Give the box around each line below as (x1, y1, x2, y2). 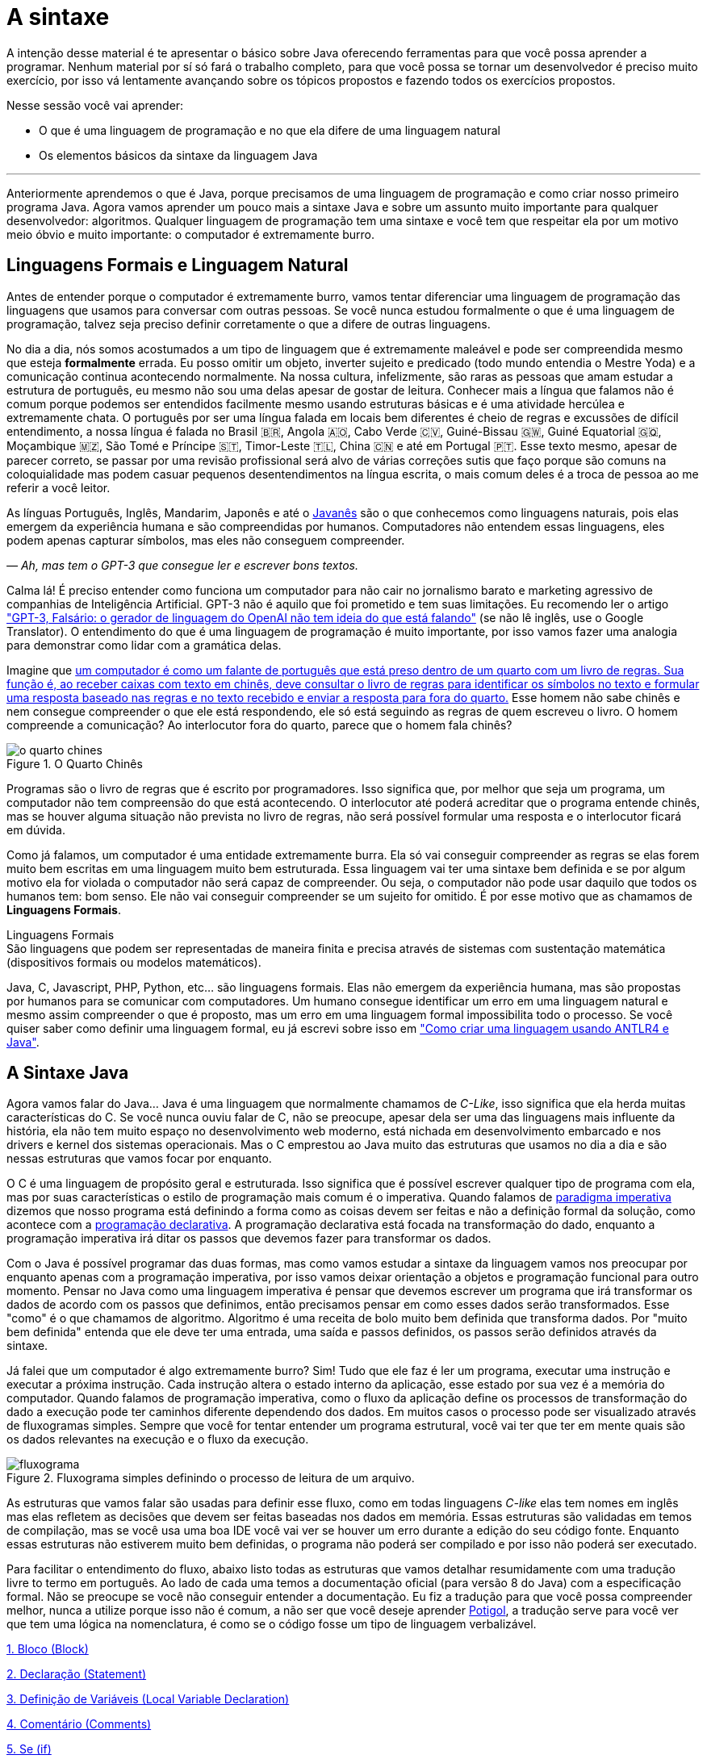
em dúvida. (6, 822, 65, 837)
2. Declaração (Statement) (6, 1667, 147, 1682)
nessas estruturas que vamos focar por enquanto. (6, 1151, 272, 1166)
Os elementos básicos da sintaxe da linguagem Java (39, 148, 318, 162)
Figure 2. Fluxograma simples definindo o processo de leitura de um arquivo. (6, 1471, 415, 1485)
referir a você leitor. (6, 480, 111, 495)
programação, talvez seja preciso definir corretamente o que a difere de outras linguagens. (6, 316, 491, 331)
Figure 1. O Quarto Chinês (6, 756, 143, 771)
